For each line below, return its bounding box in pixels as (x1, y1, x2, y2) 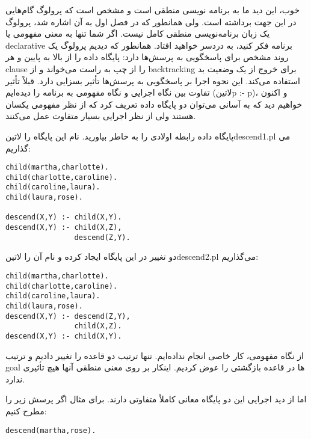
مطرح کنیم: (5, 404, 47, 417)
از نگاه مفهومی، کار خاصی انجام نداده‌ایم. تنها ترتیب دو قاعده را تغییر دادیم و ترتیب (5, 349, 304, 361)
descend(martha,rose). (5, 426, 96, 435)
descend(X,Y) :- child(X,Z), (5, 223, 122, 232)
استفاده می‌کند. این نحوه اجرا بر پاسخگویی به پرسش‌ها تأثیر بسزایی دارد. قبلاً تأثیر (5, 74, 300, 87)
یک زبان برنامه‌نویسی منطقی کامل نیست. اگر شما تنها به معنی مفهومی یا (5, 27, 270, 40)
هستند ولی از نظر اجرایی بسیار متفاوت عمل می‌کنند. (5, 109, 196, 122)
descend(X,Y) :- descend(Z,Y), (5, 312, 131, 321)
